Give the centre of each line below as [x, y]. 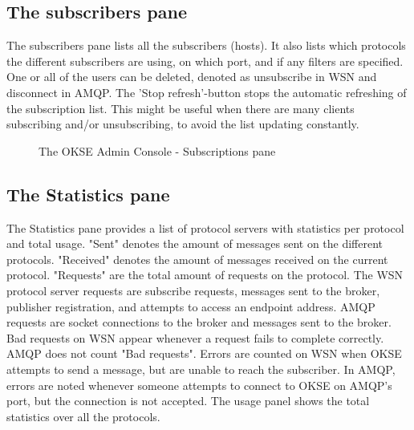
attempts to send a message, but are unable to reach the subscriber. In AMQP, [201, 369]
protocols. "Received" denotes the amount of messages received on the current [197, 259]
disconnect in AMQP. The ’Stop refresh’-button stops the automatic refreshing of [207, 92]
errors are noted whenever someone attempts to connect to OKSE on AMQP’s [199, 385]
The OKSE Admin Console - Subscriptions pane [157, 150]
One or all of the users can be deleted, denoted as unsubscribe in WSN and [192, 77]
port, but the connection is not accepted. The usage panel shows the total [188, 401]
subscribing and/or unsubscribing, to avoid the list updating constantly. [183, 124]
